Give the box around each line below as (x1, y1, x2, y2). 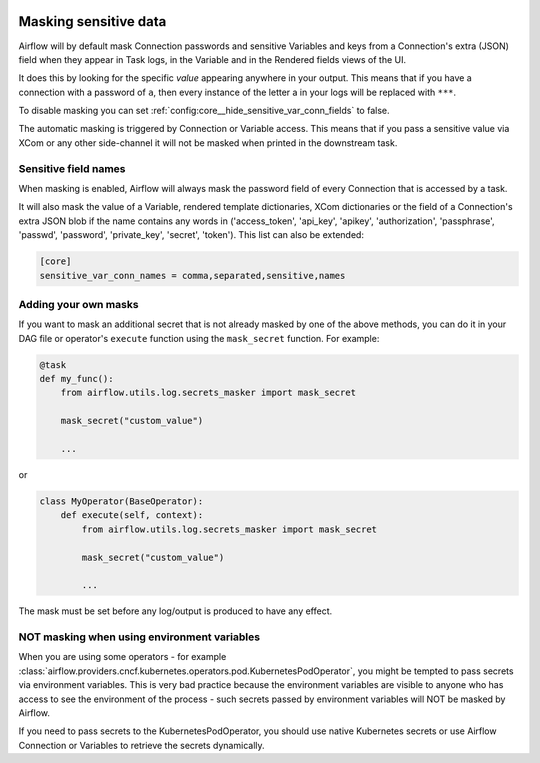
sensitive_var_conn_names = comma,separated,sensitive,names (39, 270, 346, 281)
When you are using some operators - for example (18, 651, 227, 663)
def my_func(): (39, 373, 114, 385)
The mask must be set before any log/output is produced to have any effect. (18, 605, 333, 617)
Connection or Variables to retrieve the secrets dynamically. (18, 739, 265, 751)
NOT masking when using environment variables (18, 630, 260, 644)
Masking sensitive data (18, 13, 167, 30)
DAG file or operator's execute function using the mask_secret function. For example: (18, 332, 380, 344)
